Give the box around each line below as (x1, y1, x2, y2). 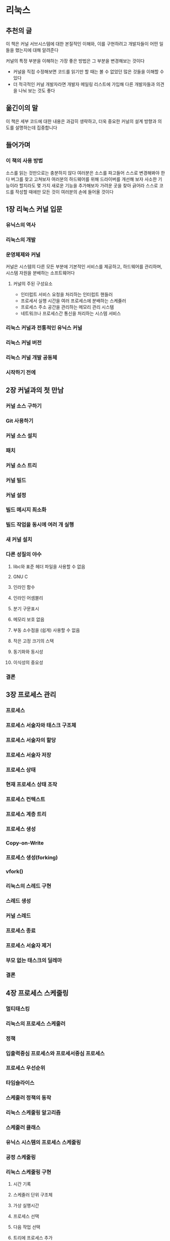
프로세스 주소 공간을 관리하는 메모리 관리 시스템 (20, 304, 114, 310)
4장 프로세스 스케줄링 (6, 988, 69, 997)
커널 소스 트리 (6, 462, 37, 469)
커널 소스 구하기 (6, 403, 42, 410)
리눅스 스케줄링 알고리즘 (6, 1109, 61, 1116)
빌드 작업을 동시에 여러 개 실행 (6, 521, 74, 528)
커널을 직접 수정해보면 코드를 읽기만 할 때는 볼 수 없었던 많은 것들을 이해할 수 (13, 69, 164, 74)
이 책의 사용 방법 (6, 157, 43, 165)
